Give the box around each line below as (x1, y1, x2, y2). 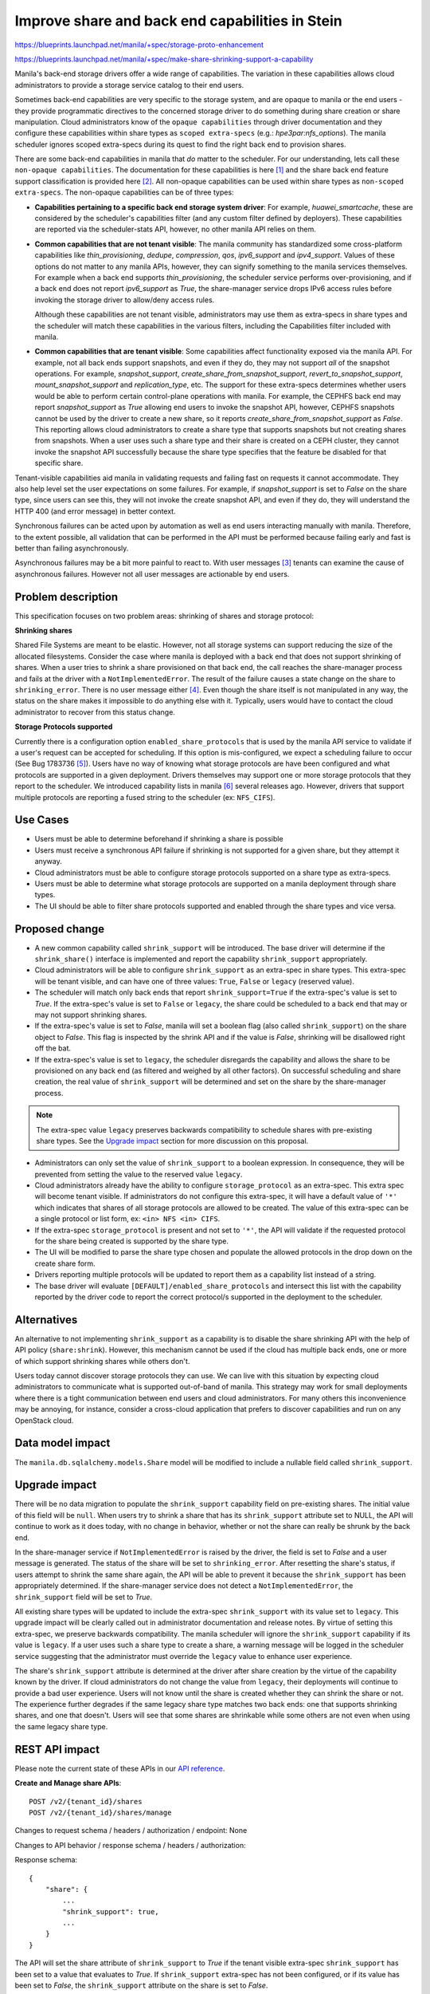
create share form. (34, 1259, 96, 1268)
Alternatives (14, 1313, 78, 1326)
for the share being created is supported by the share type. (34, 1236, 229, 1246)
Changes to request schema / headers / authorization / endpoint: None (14, 1826, 248, 1835)
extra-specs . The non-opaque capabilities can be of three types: (14, 187, 234, 197)
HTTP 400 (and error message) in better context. (14, 506, 176, 516)
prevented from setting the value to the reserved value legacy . (34, 1169, 243, 1179)
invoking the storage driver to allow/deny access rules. (34, 295, 215, 305)
